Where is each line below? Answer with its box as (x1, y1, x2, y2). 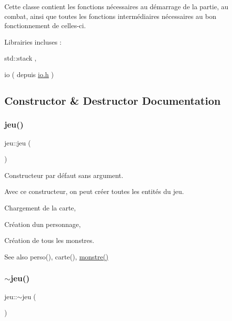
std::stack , (4, 53, 37, 63)
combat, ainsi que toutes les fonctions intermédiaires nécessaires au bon (4, 11, 217, 21)
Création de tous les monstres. (4, 235, 94, 245)
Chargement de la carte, (4, 202, 76, 212)
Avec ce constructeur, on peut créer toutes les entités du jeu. (4, 186, 184, 196)
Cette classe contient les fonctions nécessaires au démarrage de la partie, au (4, 1, 229, 11)
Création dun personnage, (4, 219, 81, 229)
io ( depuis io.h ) (4, 69, 54, 79)
